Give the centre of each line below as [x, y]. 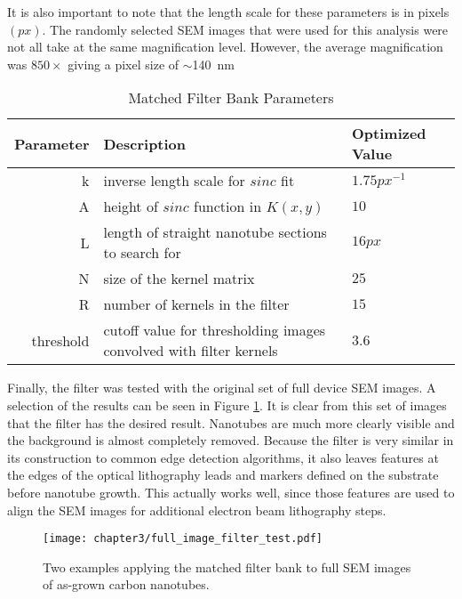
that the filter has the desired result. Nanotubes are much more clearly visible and [231, 422]
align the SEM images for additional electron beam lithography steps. [197, 510]
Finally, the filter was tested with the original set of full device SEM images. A [222, 388]
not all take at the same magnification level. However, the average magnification [225, 47]
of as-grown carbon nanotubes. [126, 584]
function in [228, 206]
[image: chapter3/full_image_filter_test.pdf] [183, 539]
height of [131, 206]
